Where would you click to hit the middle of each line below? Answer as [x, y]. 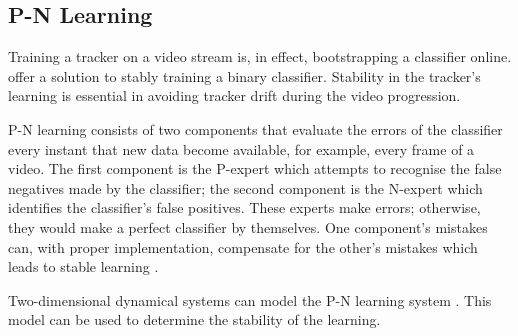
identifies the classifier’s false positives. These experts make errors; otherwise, [244, 207]
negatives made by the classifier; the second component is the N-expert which [245, 187]
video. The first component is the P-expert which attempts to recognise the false [255, 168]
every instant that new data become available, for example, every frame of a [241, 148]
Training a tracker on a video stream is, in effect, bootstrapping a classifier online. [260, 56]
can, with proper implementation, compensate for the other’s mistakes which [243, 246]
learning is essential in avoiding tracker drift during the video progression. [234, 95]
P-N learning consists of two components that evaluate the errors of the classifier [255, 128]
